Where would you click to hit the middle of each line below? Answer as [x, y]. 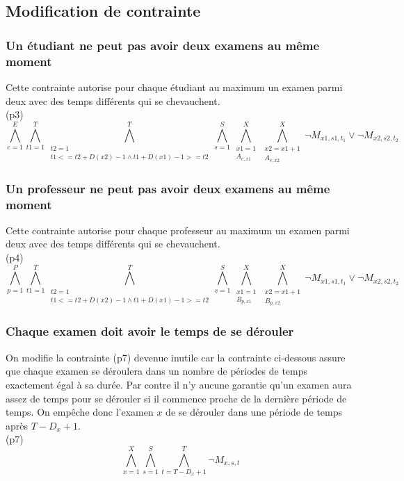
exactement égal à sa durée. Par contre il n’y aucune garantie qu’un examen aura [179, 384]
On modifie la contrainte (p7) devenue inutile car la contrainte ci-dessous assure [176, 357]
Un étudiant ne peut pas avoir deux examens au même [163, 45]
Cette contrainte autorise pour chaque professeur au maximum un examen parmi [178, 230]
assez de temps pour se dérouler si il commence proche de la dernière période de [176, 398]
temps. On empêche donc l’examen [80, 412]
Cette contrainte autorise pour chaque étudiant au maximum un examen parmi [174, 87]
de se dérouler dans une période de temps [254, 412]
